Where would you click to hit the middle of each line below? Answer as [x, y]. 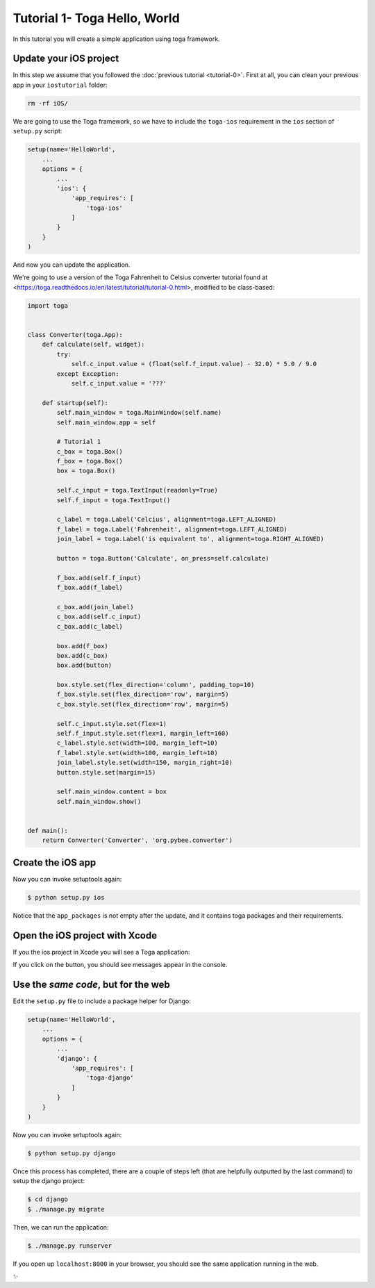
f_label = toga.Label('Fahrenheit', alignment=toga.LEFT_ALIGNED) [172, 529]
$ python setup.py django [72, 1153]
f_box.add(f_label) [90, 588]
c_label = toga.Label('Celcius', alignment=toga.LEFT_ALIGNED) [167, 520]
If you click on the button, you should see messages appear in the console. [120, 965]
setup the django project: [49, 1181]
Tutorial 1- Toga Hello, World [96, 18]
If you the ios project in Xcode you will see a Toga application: [101, 952]
